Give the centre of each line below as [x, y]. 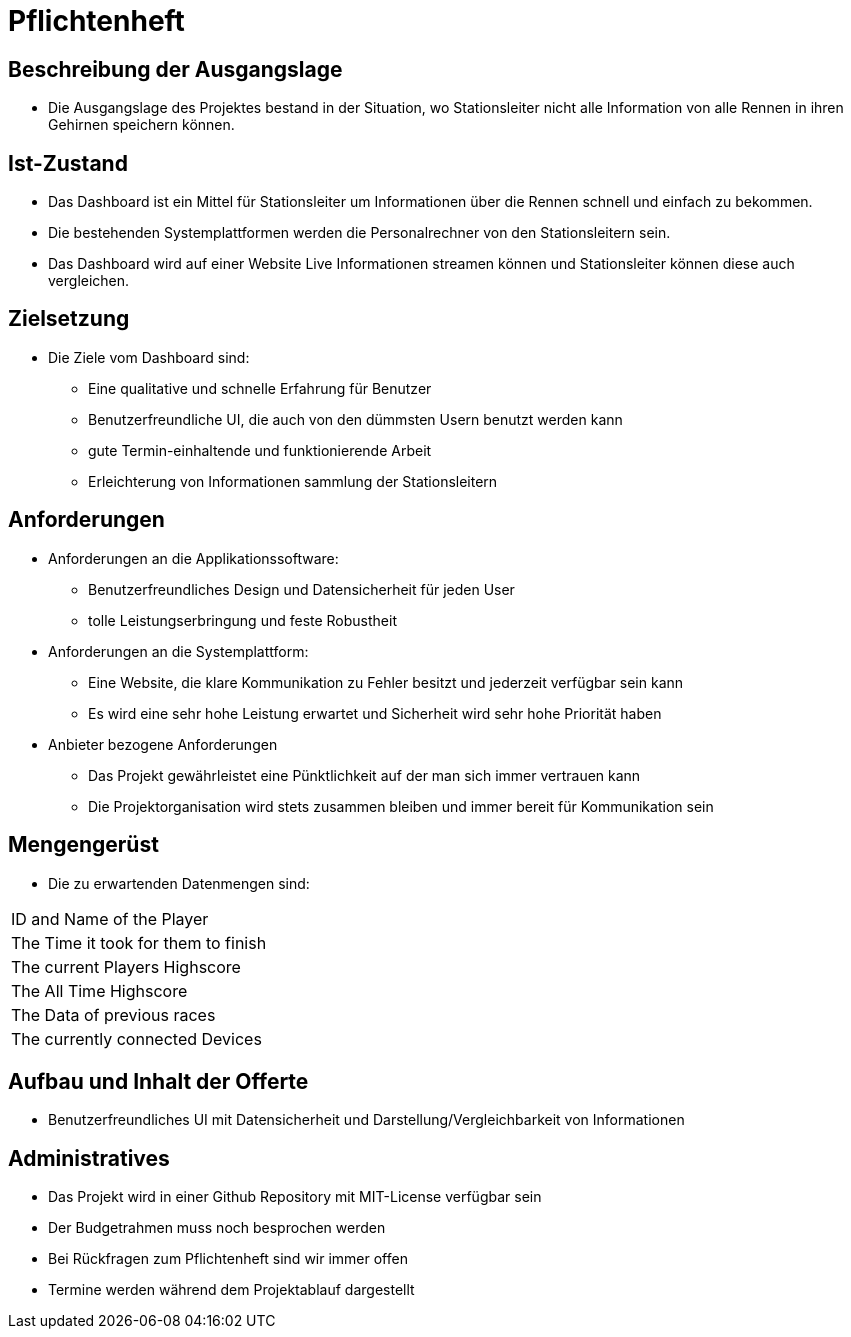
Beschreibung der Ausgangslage [175, 69]
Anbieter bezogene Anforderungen [163, 744]
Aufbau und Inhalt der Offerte [158, 1081]
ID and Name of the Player [110, 918]
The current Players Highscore [126, 966]
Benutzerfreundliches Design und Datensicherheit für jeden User [301, 589]
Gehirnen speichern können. [141, 125]
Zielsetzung [69, 319]
